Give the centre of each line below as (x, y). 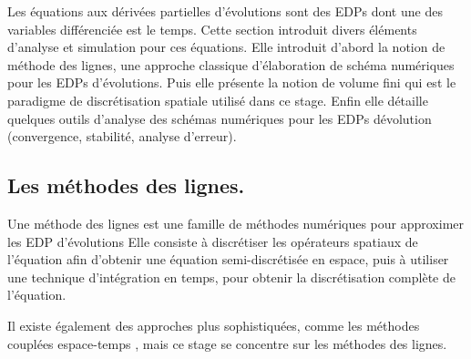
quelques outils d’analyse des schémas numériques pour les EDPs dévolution (220, 118)
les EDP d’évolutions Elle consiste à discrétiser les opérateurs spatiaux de (213, 241)
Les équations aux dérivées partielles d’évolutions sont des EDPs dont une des (225, 11)
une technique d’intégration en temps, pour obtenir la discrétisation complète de (231, 277)
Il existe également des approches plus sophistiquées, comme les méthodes (214, 325)
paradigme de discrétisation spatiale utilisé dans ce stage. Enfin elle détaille (218, 100)
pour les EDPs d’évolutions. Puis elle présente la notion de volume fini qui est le (232, 82)
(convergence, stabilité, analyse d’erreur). (122, 136)
